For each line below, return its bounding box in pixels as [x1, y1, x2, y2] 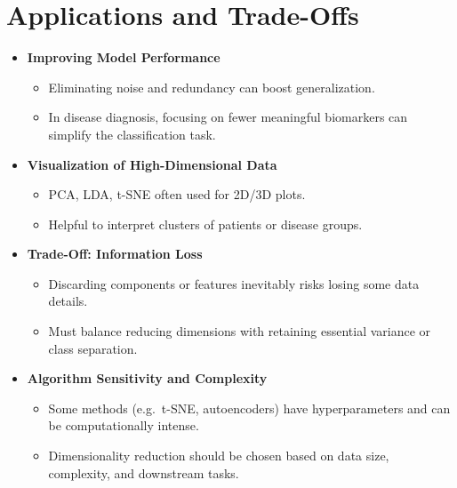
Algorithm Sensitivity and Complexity [27, 369, 268, 388]
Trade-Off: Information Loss [27, 244, 203, 263]
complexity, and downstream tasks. [48, 463, 239, 482]
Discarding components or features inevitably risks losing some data [48, 274, 420, 292]
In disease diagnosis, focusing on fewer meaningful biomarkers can [48, 108, 408, 126]
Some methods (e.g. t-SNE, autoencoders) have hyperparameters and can [48, 398, 451, 417]
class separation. [48, 339, 138, 357]
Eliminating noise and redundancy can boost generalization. [48, 77, 375, 96]
